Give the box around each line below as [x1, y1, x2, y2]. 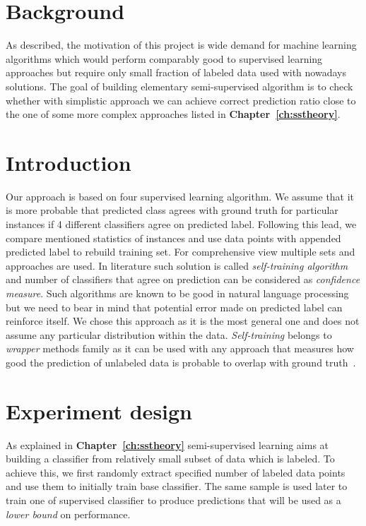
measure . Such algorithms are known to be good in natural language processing [6, 285, 349, 300]
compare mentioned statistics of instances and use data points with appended [6, 230, 341, 245]
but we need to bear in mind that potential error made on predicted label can [6, 299, 343, 314]
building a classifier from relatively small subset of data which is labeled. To [6, 451, 335, 466]
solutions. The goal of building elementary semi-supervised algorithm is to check [6, 78, 353, 93]
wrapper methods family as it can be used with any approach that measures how [6, 341, 354, 356]
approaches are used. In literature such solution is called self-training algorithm [6, 258, 348, 273]
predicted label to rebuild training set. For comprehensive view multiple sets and [6, 244, 355, 259]
